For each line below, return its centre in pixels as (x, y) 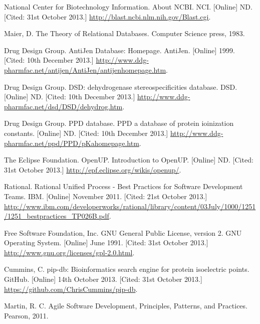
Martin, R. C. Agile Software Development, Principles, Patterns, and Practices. (126, 306)
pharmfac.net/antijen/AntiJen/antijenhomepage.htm (85, 69)
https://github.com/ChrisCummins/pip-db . (71, 289)
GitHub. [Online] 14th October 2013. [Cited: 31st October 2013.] (103, 279)
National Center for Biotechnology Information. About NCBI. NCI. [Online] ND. (128, 7)
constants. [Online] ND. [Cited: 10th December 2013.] (86, 133)
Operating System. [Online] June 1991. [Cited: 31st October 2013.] (106, 242)
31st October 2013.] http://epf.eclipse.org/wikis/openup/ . (93, 169)
